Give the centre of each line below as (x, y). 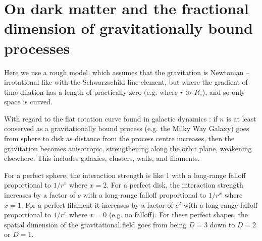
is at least (241, 118)
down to (222, 224)
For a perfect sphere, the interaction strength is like (84, 175)
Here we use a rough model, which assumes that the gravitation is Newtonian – (127, 72)
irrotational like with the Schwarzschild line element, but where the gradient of (126, 82)
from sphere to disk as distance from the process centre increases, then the (119, 138)
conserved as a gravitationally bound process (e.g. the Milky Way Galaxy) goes (127, 128)
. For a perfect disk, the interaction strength (175, 185)
